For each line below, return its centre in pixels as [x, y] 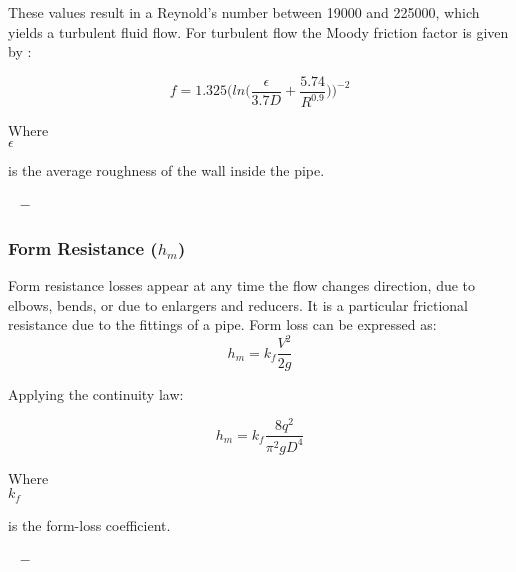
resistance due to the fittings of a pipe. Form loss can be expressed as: [222, 324]
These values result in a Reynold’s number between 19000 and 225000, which [244, 12]
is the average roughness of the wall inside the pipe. [166, 169]
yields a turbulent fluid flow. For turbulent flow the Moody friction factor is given [258, 31]
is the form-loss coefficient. [89, 524]
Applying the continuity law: [96, 393]
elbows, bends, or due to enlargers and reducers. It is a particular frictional [238, 304]
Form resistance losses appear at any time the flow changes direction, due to [242, 285]
